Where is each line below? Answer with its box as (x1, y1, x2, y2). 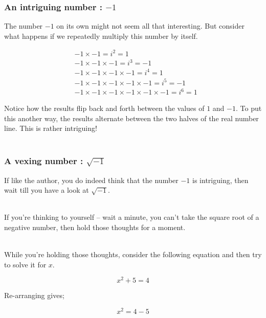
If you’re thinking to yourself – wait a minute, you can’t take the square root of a (4, 212, 259, 222)
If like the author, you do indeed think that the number (4, 174, 179, 185)
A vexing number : (4, 154, 83, 167)
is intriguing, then (192, 174, 249, 185)
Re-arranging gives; (4, 290, 64, 301)
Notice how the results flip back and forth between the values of (4, 103, 205, 113)
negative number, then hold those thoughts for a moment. (4, 222, 186, 233)
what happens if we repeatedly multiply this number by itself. (4, 30, 198, 41)
